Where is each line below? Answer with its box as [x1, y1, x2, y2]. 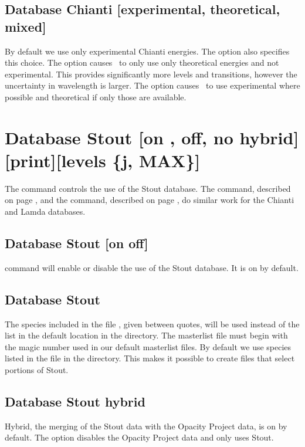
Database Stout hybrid [5, 392, 145, 411]
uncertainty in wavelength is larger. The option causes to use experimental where [5, 79, 300, 92]
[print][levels [5, 148, 106, 172]
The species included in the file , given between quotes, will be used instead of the [5, 317, 300, 330]
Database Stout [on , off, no [5, 125, 233, 149]
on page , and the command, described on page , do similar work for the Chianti [5, 194, 294, 206]
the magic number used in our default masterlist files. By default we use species [5, 340, 292, 353]
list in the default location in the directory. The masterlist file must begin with [5, 329, 288, 341]
